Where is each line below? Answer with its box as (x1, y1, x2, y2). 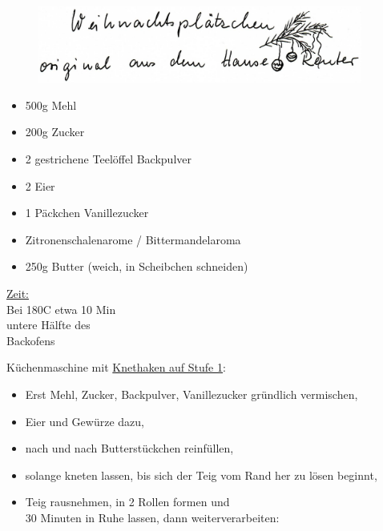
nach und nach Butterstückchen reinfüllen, (25, 440, 234, 457)
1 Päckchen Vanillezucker (25, 204, 149, 221)
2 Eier (25, 177, 55, 194)
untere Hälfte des (6, 316, 91, 333)
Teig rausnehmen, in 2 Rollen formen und (25, 493, 230, 510)
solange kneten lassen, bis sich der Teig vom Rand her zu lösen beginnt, (25, 466, 377, 483)
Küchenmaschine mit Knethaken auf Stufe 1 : (6, 359, 226, 376)
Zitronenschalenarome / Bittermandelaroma (25, 231, 241, 247)
